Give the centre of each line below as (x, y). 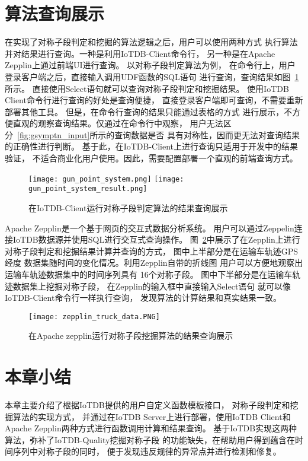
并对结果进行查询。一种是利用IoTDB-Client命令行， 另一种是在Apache (140, 53)
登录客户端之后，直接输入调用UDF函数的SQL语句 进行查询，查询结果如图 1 (152, 76)
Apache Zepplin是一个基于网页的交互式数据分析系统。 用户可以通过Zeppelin (150, 228)
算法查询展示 (55, 13)
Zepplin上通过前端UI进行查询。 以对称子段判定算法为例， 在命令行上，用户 (150, 65)
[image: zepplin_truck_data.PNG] (94, 317)
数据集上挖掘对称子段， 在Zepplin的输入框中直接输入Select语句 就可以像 (152, 286)
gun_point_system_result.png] (88, 189)
